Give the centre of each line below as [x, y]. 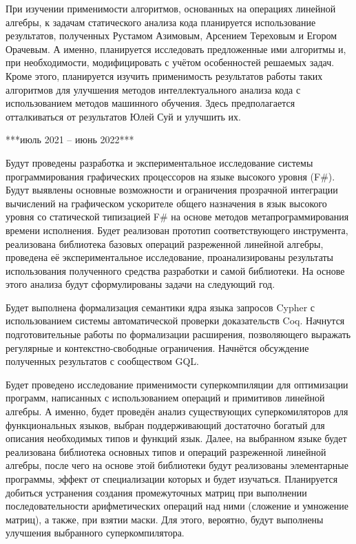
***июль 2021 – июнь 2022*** [70, 139]
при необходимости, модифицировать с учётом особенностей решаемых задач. [170, 62]
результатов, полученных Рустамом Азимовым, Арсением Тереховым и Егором [171, 35]
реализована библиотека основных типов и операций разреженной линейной [166, 451]
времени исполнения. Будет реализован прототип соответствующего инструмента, [177, 230]
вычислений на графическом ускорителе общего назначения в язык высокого [166, 203]
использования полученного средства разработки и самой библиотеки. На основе [175, 270]
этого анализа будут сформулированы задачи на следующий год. [140, 284]
